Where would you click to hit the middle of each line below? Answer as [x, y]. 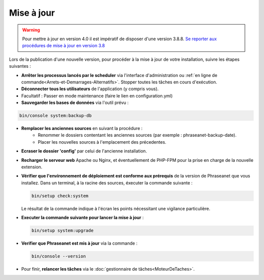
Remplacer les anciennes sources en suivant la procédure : [82, 128]
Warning [31, 30]
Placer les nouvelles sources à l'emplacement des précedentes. [102, 142]
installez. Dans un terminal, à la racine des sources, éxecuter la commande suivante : [107, 183]
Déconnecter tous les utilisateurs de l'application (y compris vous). [90, 89]
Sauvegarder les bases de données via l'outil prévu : [75, 102]
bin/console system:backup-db [55, 116]
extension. [32, 167]
